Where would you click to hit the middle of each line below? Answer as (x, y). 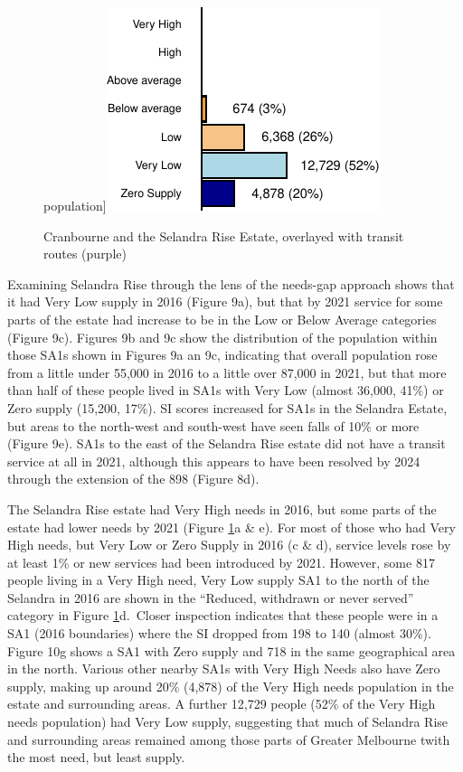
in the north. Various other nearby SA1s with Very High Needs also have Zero (224, 668)
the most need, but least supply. (96, 757)
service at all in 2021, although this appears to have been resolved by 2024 (214, 461)
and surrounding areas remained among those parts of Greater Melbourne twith (229, 739)
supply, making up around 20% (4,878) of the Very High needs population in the (231, 686)
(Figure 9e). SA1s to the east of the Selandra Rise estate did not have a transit (227, 443)
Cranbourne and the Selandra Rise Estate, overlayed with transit (224, 235)
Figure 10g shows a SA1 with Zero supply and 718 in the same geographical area (231, 650)
